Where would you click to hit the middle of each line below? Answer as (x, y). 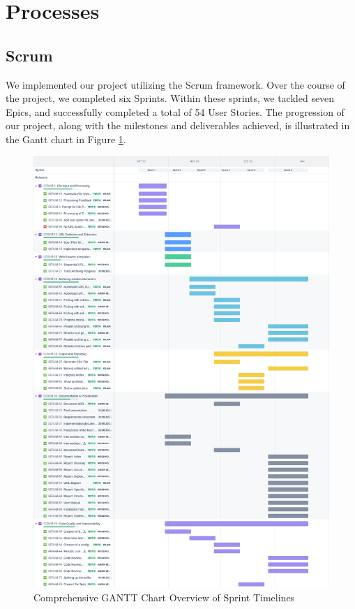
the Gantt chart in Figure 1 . (66, 139)
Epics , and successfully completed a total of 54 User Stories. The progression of (175, 111)
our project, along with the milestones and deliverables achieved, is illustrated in (178, 125)
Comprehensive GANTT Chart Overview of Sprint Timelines (164, 597)
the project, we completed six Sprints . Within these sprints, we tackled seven (170, 98)
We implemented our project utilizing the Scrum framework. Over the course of (175, 84)
